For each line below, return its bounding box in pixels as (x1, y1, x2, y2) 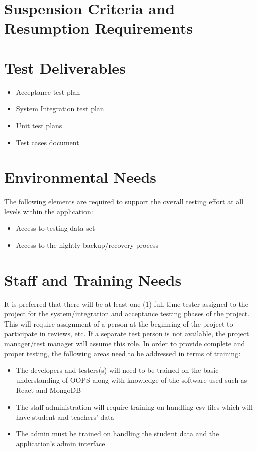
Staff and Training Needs (4, 269, 182, 290)
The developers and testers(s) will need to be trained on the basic (16, 365, 219, 375)
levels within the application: (4, 206, 93, 216)
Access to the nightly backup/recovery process (16, 239, 158, 250)
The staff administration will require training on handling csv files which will (16, 402, 253, 412)
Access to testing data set (16, 223, 95, 233)
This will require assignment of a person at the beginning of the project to (4, 318, 233, 329)
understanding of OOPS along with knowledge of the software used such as (16, 374, 247, 385)
